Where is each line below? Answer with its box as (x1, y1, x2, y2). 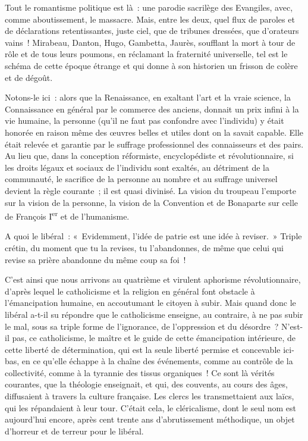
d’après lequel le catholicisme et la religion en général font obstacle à (5, 284, 255, 297)
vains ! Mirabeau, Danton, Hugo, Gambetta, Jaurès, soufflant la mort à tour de (5, 36, 296, 48)
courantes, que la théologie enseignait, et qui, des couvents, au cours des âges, (5, 378, 288, 390)
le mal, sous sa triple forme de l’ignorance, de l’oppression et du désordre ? (5, 320, 279, 332)
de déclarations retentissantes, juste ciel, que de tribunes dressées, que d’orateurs (5, 24, 299, 37)
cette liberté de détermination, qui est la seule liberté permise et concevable (5, 343, 281, 355)
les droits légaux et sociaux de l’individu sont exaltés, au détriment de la (5, 161, 269, 173)
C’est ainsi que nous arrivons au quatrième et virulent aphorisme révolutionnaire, (5, 273, 301, 286)
